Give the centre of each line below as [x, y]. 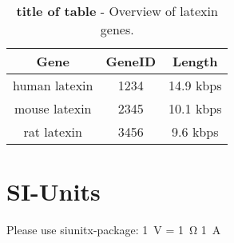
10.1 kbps [195, 108]
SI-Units [54, 191]
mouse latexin [53, 108]
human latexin [53, 85]
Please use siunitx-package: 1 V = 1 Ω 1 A [114, 230]
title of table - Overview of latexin [117, 11]
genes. [117, 29]
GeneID [131, 61]
